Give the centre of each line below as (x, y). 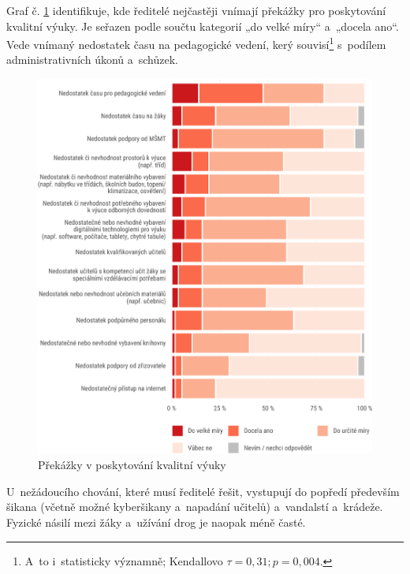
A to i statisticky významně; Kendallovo (124, 560)
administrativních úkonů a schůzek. (92, 60)
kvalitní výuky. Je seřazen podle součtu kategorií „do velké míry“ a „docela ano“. (203, 26)
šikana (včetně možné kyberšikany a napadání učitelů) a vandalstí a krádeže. (195, 507)
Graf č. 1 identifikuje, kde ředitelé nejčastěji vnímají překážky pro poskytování (196, 10)
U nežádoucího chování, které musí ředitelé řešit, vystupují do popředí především (203, 491)
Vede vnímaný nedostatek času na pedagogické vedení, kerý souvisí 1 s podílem (196, 43)
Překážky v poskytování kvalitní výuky (132, 465)
